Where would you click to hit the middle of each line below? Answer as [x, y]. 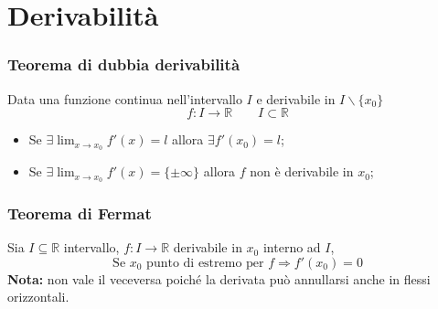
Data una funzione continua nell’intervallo [125, 98]
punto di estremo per [205, 263]
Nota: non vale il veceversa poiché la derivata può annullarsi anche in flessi [219, 278]
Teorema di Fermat [80, 213]
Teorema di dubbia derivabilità [124, 64]
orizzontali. [38, 297]
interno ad [292, 247]
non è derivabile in [302, 171]
